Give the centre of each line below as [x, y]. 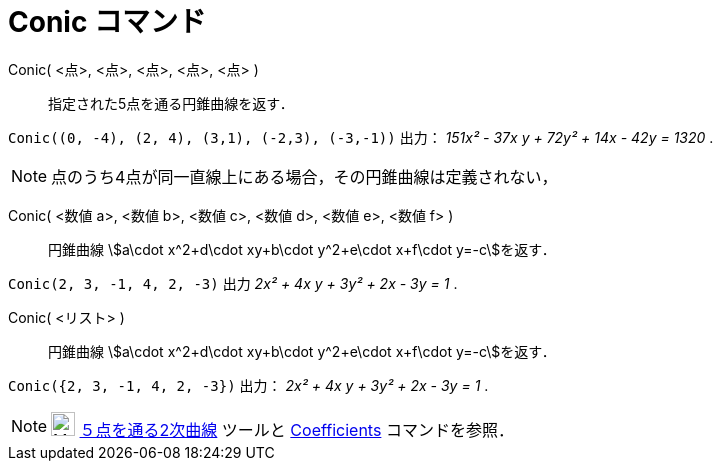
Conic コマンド [107, 22]
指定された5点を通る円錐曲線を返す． [171, 103]
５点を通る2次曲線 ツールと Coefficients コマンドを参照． [296, 429]
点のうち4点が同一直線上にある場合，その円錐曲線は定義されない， [304, 176]
